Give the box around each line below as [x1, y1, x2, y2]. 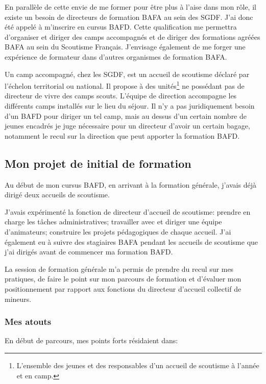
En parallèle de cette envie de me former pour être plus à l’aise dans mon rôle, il [5, 2, 256, 12]
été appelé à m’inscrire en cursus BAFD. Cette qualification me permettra [5, 21, 237, 32]
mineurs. [5, 293, 32, 304]
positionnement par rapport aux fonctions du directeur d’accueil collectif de [5, 283, 241, 294]
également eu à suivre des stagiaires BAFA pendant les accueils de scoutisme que [5, 236, 258, 247]
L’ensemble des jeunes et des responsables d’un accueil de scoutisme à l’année [16, 360, 259, 370]
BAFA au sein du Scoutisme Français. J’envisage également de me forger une [5, 41, 246, 52]
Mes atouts [5, 315, 52, 328]
